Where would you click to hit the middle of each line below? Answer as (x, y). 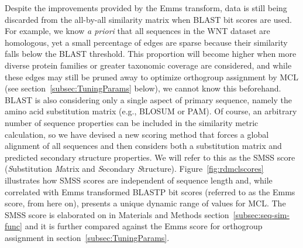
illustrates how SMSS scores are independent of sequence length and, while (139, 180)
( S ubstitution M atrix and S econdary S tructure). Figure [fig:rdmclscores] (134, 169)
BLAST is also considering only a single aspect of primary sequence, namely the (148, 99)
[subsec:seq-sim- (261, 214)
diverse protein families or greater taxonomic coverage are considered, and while (148, 65)
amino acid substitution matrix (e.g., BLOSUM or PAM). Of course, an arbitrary (151, 111)
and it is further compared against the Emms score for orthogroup (144, 226)
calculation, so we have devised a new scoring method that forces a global (137, 134)
